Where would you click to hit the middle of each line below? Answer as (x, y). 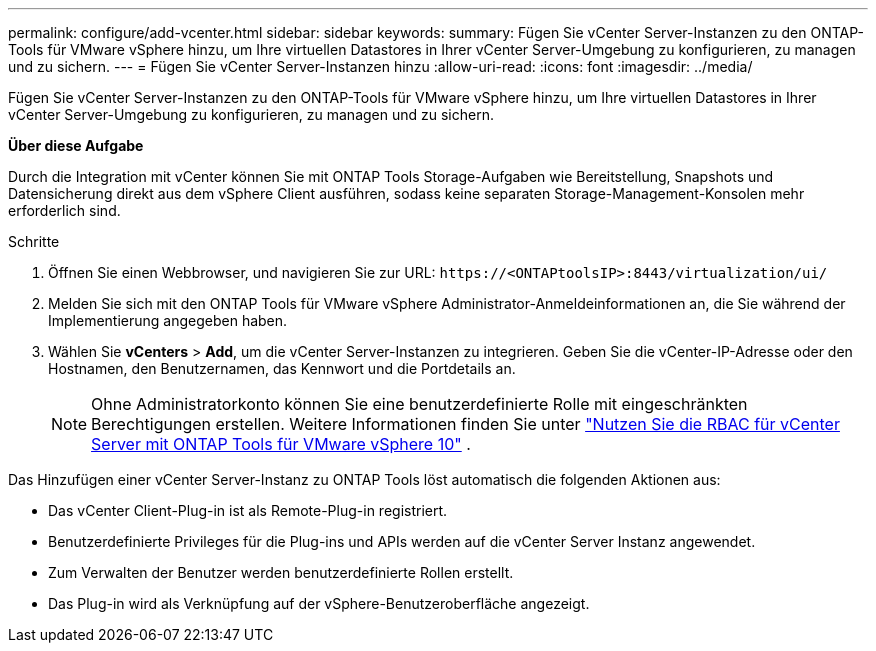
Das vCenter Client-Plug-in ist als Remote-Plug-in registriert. (248, 510)
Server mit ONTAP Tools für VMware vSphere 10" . (281, 444)
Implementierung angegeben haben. (168, 320)
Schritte (34, 241)
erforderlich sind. (64, 210)
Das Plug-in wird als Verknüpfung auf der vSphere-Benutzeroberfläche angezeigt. (319, 603)
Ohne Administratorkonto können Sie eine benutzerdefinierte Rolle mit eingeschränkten (419, 404)
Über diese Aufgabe (76, 145)
